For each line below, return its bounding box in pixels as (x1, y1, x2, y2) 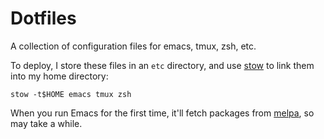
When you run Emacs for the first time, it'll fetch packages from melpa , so (10, 107, 315, 119)
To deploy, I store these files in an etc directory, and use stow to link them (10, 59, 315, 71)
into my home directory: (10, 70, 109, 82)
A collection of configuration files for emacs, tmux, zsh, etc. (10, 40, 257, 52)
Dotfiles (10, 7, 77, 30)
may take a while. (10, 117, 83, 129)
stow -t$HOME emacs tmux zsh (10, 89, 132, 99)
